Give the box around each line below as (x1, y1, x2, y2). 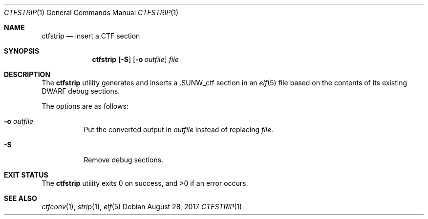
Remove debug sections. (84, 156, 164, 164)
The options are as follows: (42, 102, 128, 110)
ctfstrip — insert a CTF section (42, 32, 140, 40)
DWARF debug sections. (42, 87, 120, 95)
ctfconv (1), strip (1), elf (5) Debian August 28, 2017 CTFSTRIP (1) (42, 202, 242, 211)
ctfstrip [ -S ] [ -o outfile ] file (92, 55, 179, 63)
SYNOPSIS (4, 47, 40, 55)
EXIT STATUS (4, 171, 48, 179)
